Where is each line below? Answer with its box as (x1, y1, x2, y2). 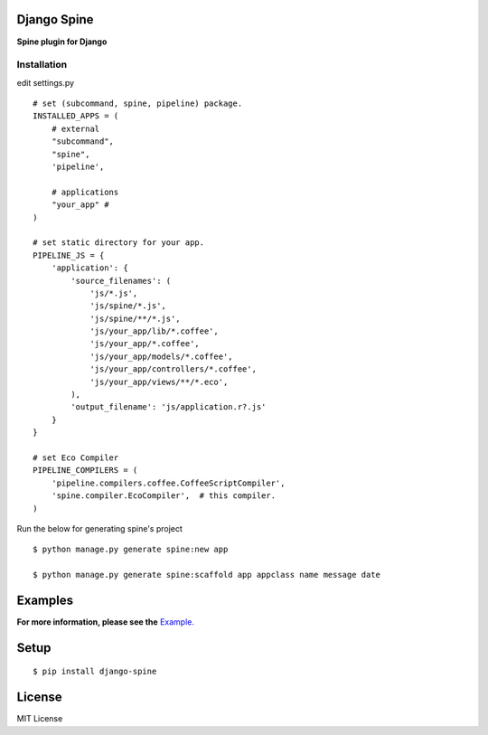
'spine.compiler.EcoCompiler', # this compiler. (51, 491, 276, 501)
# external (51, 123, 100, 134)
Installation (16, 59, 68, 71)
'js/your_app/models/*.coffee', (89, 351, 234, 362)
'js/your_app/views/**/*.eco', (89, 376, 229, 387)
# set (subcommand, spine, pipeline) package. (33, 99, 243, 108)
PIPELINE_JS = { (33, 250, 105, 260)
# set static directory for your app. (33, 238, 205, 248)
